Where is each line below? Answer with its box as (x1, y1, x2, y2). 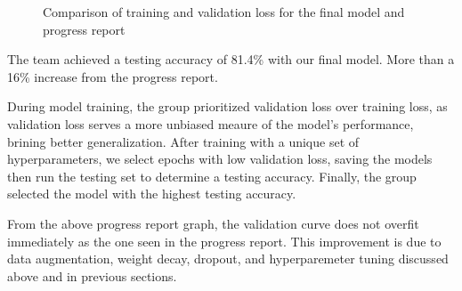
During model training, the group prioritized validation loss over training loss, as (7, 97, 448, 116)
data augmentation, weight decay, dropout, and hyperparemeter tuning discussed (7, 249, 449, 268)
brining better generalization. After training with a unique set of (7, 132, 360, 150)
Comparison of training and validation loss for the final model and (43, 3, 405, 20)
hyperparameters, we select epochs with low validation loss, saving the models (7, 150, 433, 168)
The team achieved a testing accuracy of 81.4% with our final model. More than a (7, 50, 455, 69)
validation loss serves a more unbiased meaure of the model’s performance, (7, 114, 414, 133)
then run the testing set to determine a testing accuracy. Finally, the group (7, 166, 417, 185)
